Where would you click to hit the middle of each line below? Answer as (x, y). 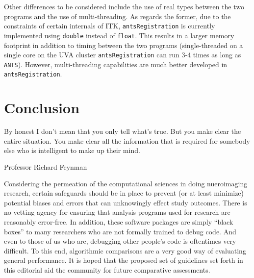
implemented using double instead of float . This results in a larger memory (119, 35)
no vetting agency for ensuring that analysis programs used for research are (117, 212)
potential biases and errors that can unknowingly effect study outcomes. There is (126, 202)
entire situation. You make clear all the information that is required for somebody (127, 140)
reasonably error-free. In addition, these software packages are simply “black (119, 221)
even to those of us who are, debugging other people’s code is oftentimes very (120, 241)
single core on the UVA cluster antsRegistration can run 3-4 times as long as (123, 55)
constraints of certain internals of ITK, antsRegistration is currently (110, 26)
